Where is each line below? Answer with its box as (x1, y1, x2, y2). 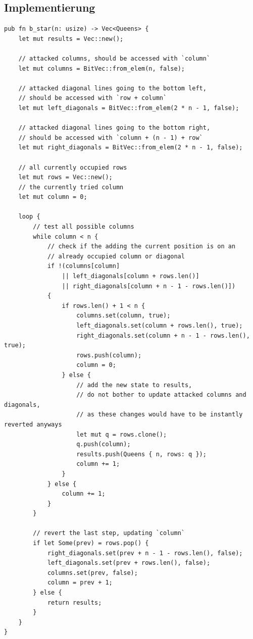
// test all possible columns (33, 223, 134, 231)
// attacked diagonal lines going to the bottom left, (18, 84, 207, 92)
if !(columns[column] (47, 262, 120, 270)
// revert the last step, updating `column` (33, 529, 185, 537)
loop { (18, 213, 40, 221)
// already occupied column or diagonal (47, 252, 185, 260)
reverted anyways (4, 420, 62, 428)
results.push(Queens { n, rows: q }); (76, 450, 207, 458)
